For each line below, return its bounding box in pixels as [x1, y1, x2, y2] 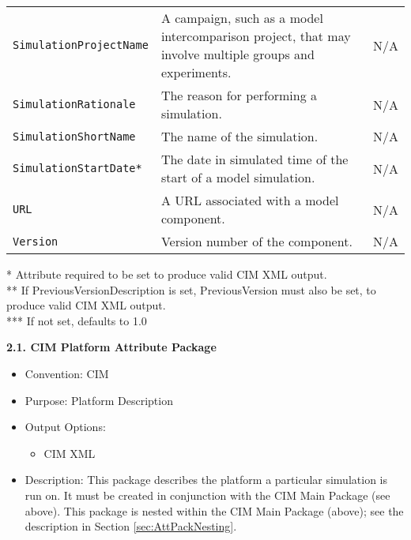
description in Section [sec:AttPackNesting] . [25, 518, 237, 534]
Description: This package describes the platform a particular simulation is [25, 471, 387, 488]
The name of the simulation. [160, 127, 319, 145]
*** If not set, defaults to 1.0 [6, 312, 147, 328]
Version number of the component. [160, 232, 353, 250]
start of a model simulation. [160, 168, 315, 186]
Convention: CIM [25, 365, 109, 381]
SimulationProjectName [13, 39, 149, 51]
